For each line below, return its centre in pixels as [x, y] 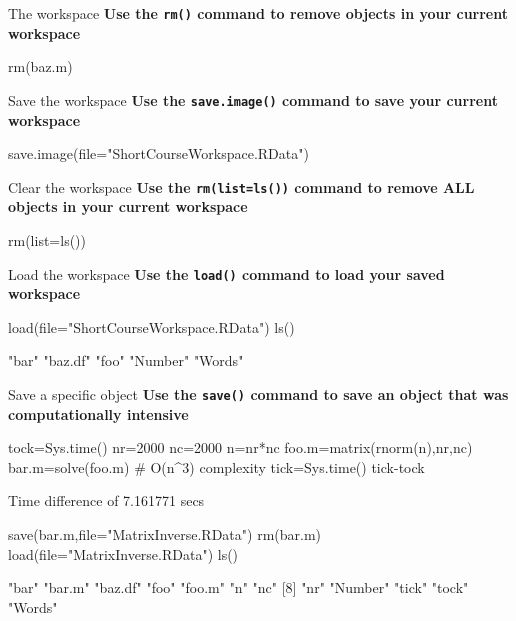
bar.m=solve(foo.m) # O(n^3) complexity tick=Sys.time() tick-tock [216, 466]
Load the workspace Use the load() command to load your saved [226, 273]
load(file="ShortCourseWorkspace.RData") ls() [151, 326]
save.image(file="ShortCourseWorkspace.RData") [158, 153]
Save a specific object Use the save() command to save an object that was [258, 393]
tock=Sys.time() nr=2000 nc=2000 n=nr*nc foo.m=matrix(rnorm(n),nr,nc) [240, 447]
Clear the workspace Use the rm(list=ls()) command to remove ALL [241, 186]
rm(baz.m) [40, 66]
